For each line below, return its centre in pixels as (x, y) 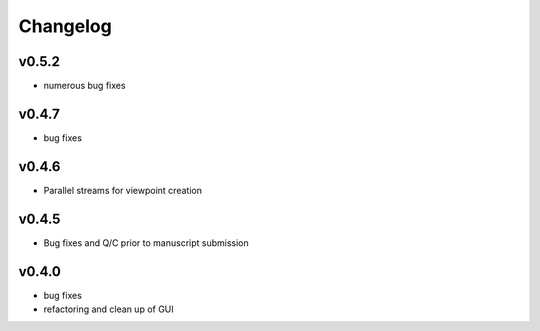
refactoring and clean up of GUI (108, 309)
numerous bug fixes (84, 86)
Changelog (65, 26)
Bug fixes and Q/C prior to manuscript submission (146, 242)
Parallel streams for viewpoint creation (122, 190)
